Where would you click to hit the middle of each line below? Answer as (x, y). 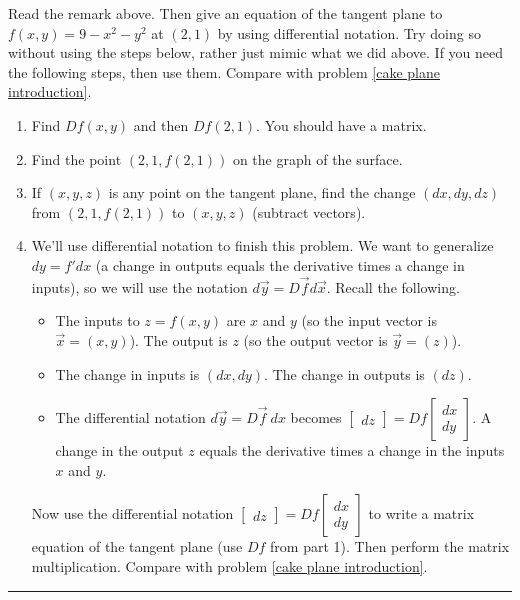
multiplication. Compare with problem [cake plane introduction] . (229, 565)
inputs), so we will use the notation (139, 286)
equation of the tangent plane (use (137, 546)
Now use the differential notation (132, 513)
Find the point (76, 158)
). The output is (178, 339)
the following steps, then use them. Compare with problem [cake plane (224, 71)
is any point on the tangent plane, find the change (262, 192)
